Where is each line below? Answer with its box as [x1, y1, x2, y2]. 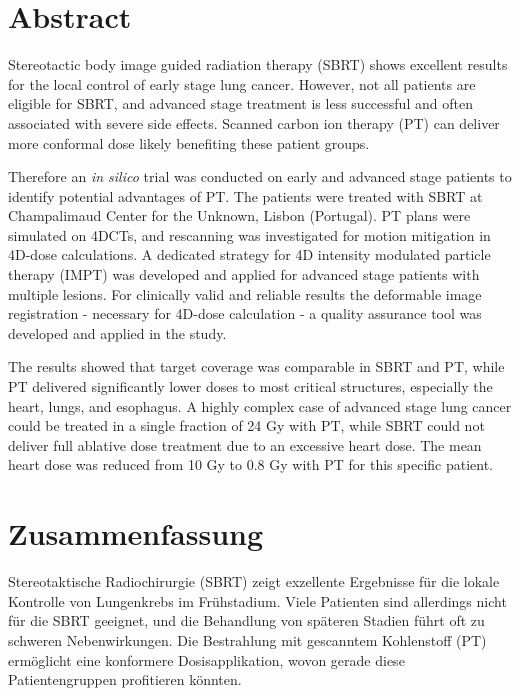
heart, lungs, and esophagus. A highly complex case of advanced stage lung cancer [8, 395, 512, 416]
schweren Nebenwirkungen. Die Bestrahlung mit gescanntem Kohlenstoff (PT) [8, 629, 487, 650]
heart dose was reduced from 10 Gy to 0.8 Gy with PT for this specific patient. [8, 454, 494, 475]
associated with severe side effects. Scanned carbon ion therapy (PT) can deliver [8, 112, 500, 133]
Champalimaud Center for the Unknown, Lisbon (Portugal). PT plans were [8, 205, 471, 226]
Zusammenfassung [8, 513, 264, 554]
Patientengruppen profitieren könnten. [8, 669, 242, 690]
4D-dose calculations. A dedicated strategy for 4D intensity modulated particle [8, 244, 491, 265]
